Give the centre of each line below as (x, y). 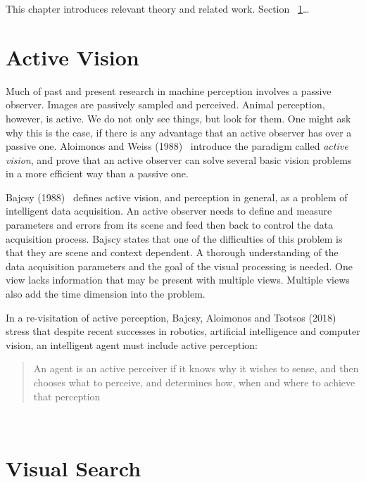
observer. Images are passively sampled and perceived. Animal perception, (165, 104)
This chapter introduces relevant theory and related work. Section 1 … (158, 8)
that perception (67, 396)
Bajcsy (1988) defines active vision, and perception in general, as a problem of (177, 197)
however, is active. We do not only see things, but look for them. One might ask (178, 118)
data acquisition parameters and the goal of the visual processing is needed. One (179, 266)
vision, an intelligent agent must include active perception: (132, 344)
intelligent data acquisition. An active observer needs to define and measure (169, 211)
